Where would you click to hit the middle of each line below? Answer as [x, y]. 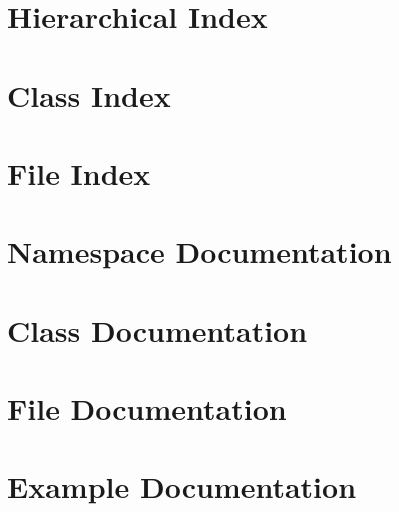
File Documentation [147, 408]
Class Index [89, 94]
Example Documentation [182, 486]
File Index [79, 172]
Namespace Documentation [199, 251]
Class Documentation [157, 329]
